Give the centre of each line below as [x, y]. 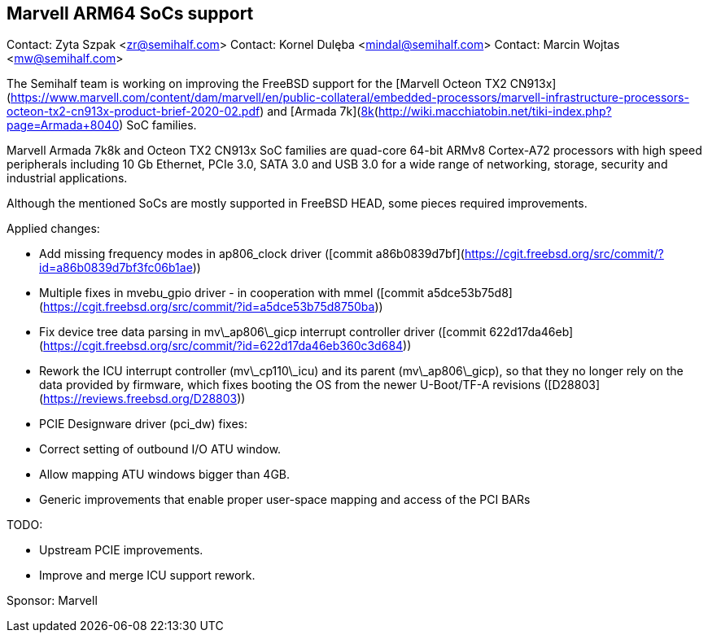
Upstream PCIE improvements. [121, 550]
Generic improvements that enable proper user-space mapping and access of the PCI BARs [285, 500]
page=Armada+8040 [63, 125]
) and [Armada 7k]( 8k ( [319, 112]
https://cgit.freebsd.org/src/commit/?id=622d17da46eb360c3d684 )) [227, 346]
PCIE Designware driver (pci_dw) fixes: [143, 424]
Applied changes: [53, 229]
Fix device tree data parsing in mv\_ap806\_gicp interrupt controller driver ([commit [263, 332]
